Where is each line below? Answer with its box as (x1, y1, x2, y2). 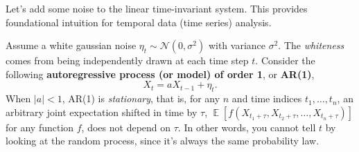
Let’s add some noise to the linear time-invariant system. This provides (6, 1, 308, 15)
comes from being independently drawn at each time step (6, 53, 249, 68)
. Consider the (255, 53, 315, 68)
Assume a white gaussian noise (6, 38, 137, 53)
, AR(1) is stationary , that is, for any (62, 91, 220, 106)
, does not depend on (81, 120, 171, 134)
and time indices (231, 91, 302, 106)
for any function (6, 120, 74, 134)
